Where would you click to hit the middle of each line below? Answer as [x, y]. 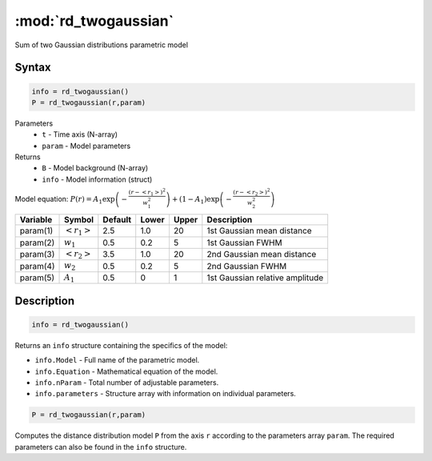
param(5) [37, 278]
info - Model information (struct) [97, 179]
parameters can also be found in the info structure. [101, 447]
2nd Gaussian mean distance [262, 255]
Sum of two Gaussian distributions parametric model [101, 45]
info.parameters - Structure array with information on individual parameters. [165, 394]
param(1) [36, 230]
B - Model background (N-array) [95, 168]
